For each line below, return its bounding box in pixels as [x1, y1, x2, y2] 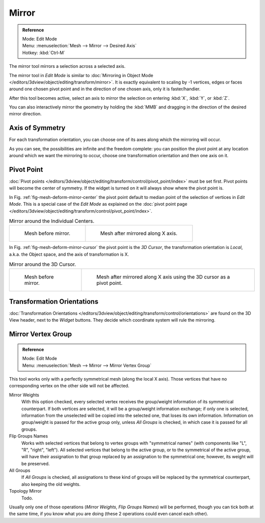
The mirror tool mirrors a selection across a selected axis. [9, 63, 126, 69]
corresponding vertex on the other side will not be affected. [9, 383, 130, 389]
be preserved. [21, 461, 50, 467]
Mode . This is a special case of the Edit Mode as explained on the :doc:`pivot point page [9, 201, 187, 207]
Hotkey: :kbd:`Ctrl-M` [22, 50, 66, 55]
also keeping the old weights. [21, 481, 81, 487]
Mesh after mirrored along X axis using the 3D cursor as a [96, 273, 230, 280]
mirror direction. [9, 111, 42, 117]
